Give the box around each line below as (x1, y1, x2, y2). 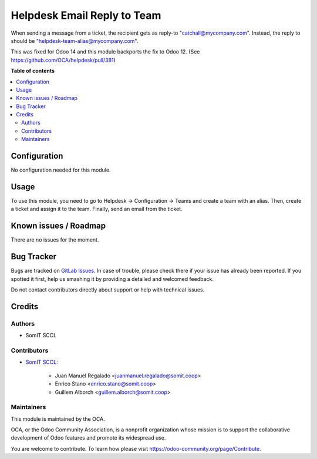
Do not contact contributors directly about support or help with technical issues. (11, 286, 205, 293)
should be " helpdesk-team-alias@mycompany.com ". (11, 37, 139, 44)
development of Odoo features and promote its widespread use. (11, 434, 166, 441)
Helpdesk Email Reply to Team (11, 9, 161, 22)
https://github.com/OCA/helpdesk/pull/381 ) (11, 56, 116, 63)
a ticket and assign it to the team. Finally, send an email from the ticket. (11, 206, 183, 213)
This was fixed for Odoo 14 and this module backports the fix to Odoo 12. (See (11, 48, 200, 55)
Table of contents (11, 68, 55, 75)
